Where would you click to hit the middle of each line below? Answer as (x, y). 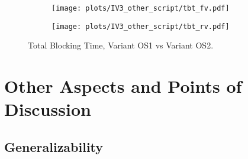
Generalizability (54, 146)
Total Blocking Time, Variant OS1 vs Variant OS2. (121, 45)
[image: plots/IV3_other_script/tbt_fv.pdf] (141, 8)
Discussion (48, 109)
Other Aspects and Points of (123, 86)
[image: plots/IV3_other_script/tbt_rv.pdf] (141, 26)
